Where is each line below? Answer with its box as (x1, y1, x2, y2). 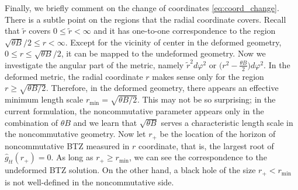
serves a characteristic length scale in (161, 116, 293, 128)
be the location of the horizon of (160, 128, 276, 140)
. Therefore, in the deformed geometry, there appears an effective (46, 82, 279, 94)
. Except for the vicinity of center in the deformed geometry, (65, 36, 282, 48)
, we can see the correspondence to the (129, 151, 267, 163)
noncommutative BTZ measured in (5, 139, 130, 152)
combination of (5, 116, 58, 128)
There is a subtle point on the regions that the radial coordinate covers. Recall (5, 13, 286, 25)
